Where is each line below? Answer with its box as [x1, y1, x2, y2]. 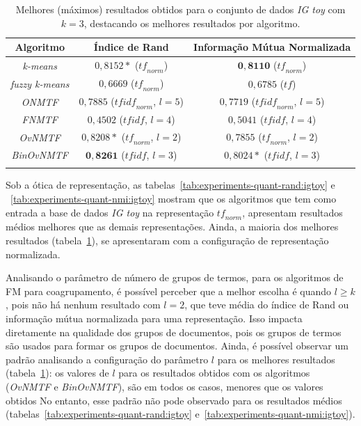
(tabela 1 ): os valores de [6, 365, 109, 380]
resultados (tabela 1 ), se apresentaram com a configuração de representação [6, 232, 329, 247]
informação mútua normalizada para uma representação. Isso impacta [6, 310, 303, 325]
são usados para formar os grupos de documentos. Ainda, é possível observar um [6, 338, 348, 353]
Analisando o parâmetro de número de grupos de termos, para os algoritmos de [6, 270, 344, 285]
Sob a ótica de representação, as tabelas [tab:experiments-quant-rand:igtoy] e [6, 177, 335, 192]
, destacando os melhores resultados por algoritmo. [83, 15, 300, 30]
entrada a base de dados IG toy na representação [6, 205, 214, 219]
